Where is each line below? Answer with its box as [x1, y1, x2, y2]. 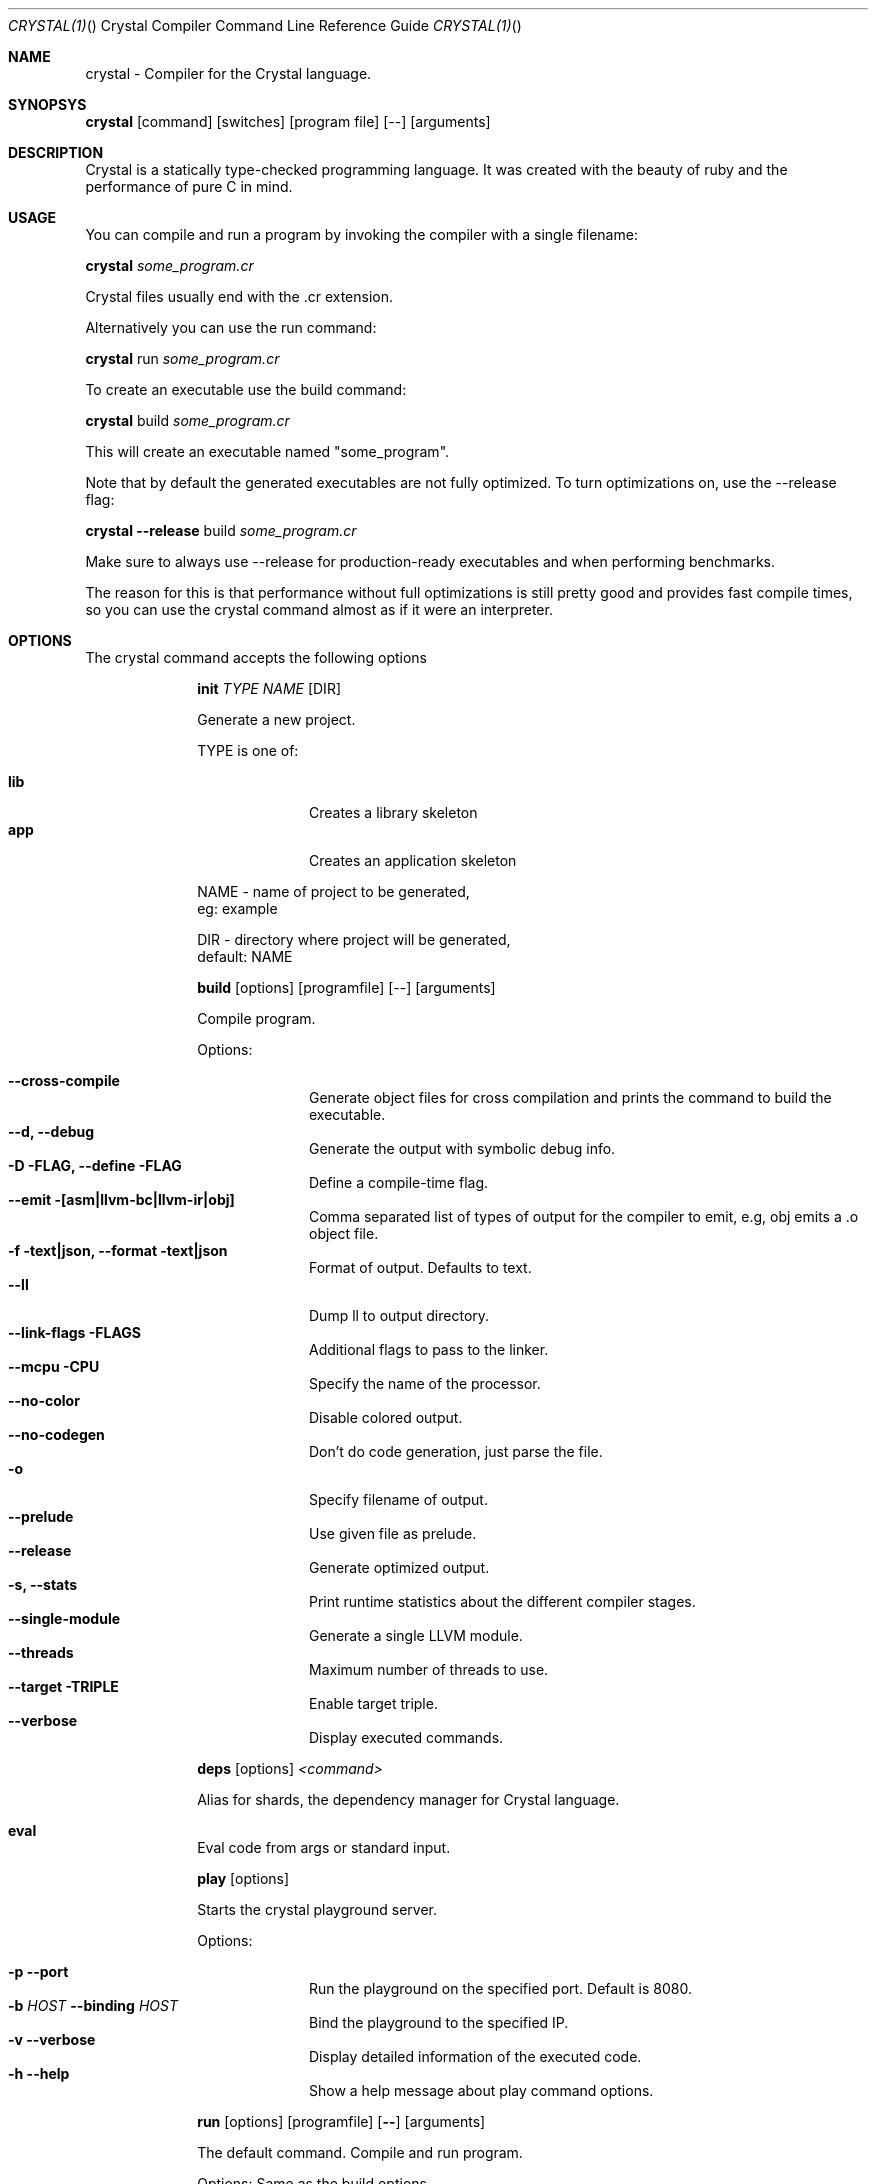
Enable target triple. [309, 1695, 438, 1712]
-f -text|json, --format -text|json [8, 1242, 228, 1259]
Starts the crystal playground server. [197, 1901, 437, 1918]
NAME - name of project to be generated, [197, 883, 470, 900]
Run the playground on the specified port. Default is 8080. [309, 1980, 692, 1997]
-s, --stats [8, 1576, 78, 1593]
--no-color [8, 1392, 80, 1409]
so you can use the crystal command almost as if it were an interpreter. [85, 601, 553, 618]
